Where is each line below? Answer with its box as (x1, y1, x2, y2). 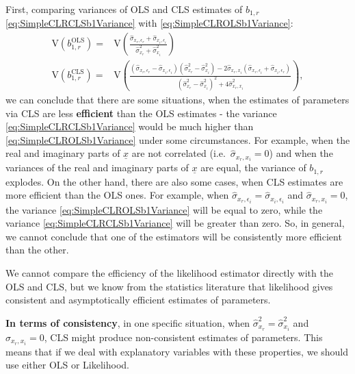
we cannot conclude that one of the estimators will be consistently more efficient (5, 229, 342, 243)
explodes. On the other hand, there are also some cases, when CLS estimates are (5, 174, 343, 188)
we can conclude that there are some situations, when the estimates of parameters (5, 92, 350, 106)
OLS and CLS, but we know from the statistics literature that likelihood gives (5, 279, 333, 293)
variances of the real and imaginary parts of (5, 160, 189, 175)
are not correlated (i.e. (131, 146, 226, 160)
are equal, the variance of (200, 160, 306, 175)
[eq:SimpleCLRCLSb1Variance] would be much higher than (5, 119, 254, 134)
